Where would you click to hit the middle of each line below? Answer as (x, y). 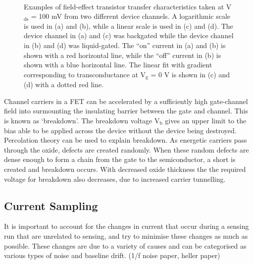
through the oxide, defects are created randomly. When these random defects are (126, 149)
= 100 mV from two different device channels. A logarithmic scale (131, 16)
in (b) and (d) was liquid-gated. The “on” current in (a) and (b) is (125, 45)
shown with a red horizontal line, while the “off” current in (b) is (123, 55)
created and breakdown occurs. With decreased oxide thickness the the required (125, 169)
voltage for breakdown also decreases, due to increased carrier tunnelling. (115, 179)
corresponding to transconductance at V (85, 74)
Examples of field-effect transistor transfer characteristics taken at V (128, 6)
